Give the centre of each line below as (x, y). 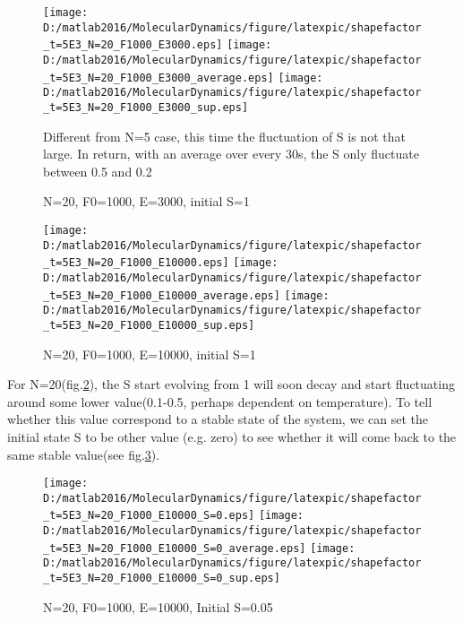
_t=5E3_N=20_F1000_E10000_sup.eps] (149, 325)
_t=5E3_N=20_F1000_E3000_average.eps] (159, 78)
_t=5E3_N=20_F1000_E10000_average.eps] (162, 295)
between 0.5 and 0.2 (98, 171)
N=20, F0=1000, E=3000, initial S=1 (146, 201)
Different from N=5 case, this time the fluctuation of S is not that (224, 136)
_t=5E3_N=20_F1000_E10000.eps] (136, 263)
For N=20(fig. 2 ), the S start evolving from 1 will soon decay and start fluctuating (231, 384)
